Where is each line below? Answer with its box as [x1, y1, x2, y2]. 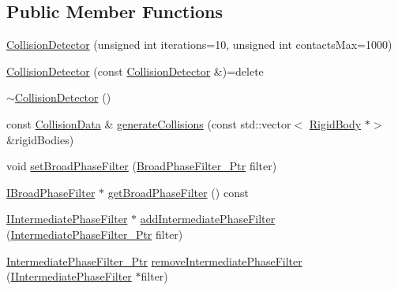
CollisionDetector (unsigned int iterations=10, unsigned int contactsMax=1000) [6, 36, 392, 53]
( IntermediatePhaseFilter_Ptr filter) [6, 225, 183, 242]
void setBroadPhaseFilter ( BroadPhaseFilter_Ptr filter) [6, 158, 277, 174]
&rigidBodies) [6, 131, 74, 147]
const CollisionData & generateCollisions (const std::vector [6, 115, 291, 132]
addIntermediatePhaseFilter [140, 210, 276, 227]
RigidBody [309, 115, 362, 132]
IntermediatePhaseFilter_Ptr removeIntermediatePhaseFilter [6, 252, 302, 269]
